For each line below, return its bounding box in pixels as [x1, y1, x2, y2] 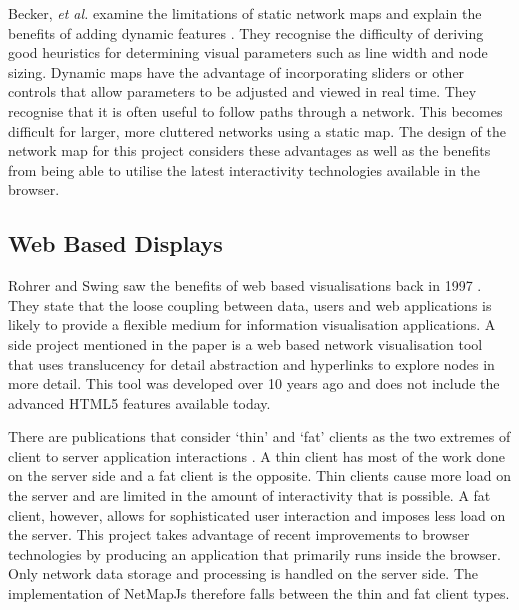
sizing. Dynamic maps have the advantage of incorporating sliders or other [8, 61, 465, 82]
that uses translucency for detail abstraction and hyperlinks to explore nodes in [8, 353, 495, 374]
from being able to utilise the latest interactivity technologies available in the [8, 159, 481, 180]
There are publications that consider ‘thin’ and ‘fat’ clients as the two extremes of [8, 426, 511, 447]
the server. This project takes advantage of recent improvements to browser [8, 524, 470, 545]
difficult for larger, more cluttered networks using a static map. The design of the [8, 120, 506, 141]
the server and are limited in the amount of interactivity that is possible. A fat [8, 485, 491, 506]
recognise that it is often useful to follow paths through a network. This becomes [8, 100, 503, 121]
